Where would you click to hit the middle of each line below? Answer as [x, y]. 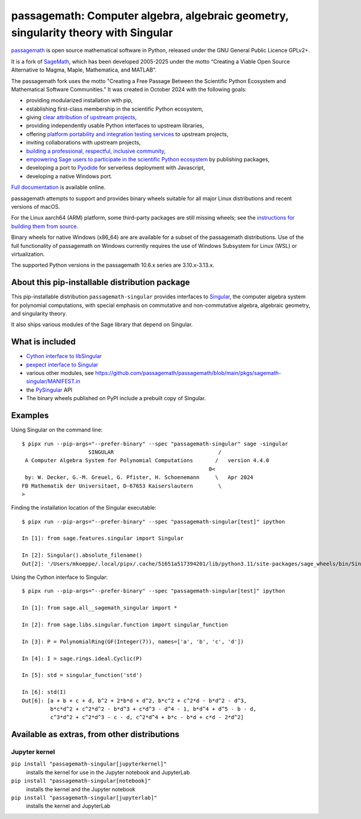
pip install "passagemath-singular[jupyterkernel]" [89, 764]
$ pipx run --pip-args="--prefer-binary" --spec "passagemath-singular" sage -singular [155, 443]
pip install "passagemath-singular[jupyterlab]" [84, 798]
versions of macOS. [35, 206]
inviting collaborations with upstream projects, [83, 143]
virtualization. [28, 254]
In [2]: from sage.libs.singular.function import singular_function [125, 625]
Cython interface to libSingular [64, 356]
